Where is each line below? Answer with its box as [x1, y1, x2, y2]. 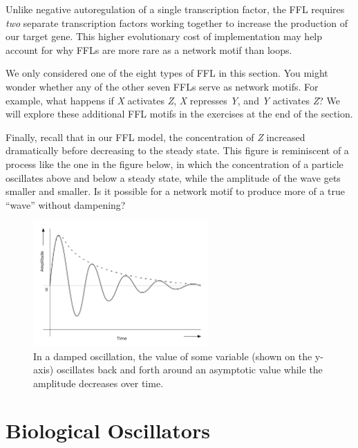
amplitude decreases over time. [33, 375, 164, 390]
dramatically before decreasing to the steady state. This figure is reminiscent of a [6, 143, 349, 158]
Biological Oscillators [6, 416, 210, 445]
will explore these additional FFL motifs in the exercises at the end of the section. [6, 106, 353, 121]
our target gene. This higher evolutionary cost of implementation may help [6, 29, 323, 44]
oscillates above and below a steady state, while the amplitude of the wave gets [6, 170, 341, 185]
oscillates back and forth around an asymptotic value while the [56, 362, 323, 377]
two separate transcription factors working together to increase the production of [6, 15, 348, 30]
